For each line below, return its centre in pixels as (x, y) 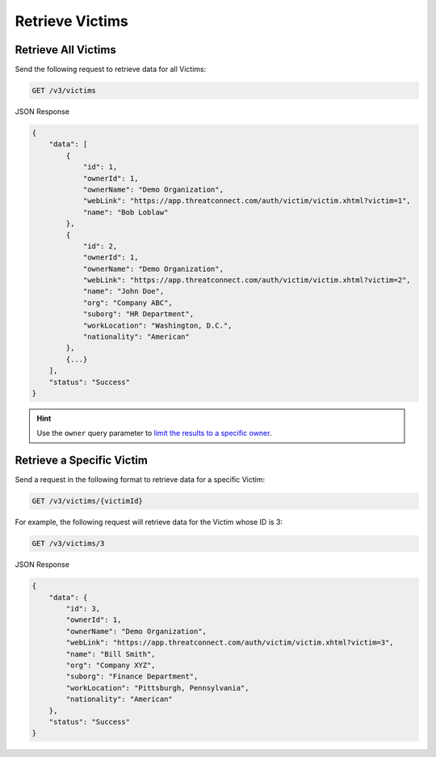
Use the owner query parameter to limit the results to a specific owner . (154, 433)
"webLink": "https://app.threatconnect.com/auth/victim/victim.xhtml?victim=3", (230, 643)
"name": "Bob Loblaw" (126, 212)
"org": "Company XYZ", (111, 665)
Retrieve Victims (71, 21)
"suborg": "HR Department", (138, 314)
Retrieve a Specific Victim (82, 461)
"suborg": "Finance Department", (132, 677)
